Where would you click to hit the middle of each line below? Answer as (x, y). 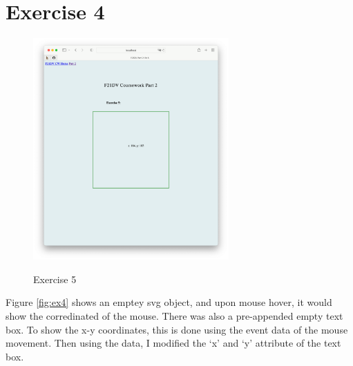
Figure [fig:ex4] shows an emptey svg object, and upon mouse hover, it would (169, 302)
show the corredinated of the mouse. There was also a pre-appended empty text (174, 315)
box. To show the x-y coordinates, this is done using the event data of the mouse (177, 329)
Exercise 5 (55, 279)
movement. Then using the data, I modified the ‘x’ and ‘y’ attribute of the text (173, 343)
